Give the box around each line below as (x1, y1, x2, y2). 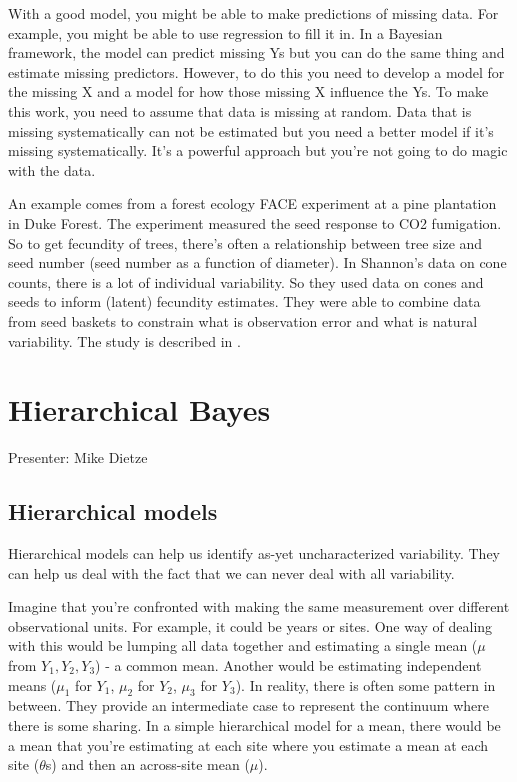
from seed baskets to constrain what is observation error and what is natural (8, 310, 478, 331)
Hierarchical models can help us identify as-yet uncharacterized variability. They (8, 543, 500, 564)
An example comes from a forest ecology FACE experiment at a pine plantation (8, 193, 497, 214)
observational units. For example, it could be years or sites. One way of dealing (8, 615, 493, 636)
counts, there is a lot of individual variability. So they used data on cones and (8, 271, 484, 292)
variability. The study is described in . (8, 330, 241, 351)
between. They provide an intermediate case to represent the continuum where (8, 695, 489, 716)
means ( (8, 674, 57, 695)
